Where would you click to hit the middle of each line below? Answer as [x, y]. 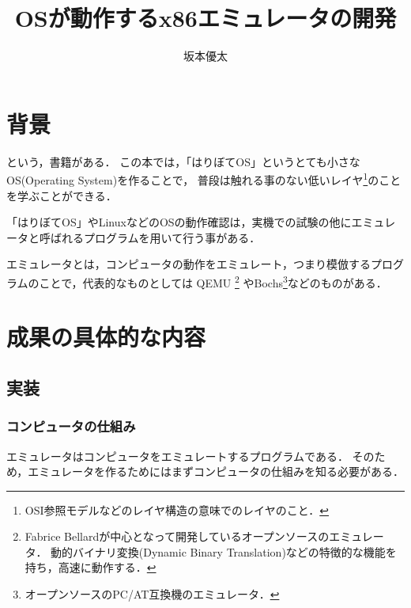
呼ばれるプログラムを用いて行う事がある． [150, 237]
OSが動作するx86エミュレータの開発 [205, 18]
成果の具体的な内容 [106, 337]
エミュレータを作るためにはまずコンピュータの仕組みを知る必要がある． [216, 471]
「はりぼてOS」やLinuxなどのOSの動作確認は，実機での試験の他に [179, 222]
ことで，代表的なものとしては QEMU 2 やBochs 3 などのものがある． [213, 281]
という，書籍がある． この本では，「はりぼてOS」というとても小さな [183, 161]
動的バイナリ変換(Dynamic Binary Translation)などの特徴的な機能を [224, 551]
